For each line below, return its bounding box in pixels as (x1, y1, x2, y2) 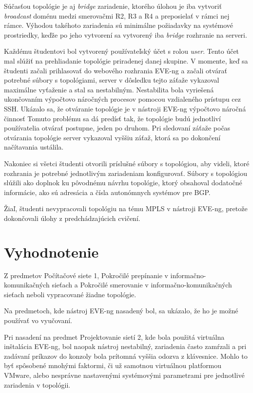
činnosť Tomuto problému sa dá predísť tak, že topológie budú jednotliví (4, 113, 221, 123)
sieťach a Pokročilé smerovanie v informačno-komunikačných (52, 280, 232, 290)
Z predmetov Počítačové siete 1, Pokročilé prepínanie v (4, 270, 168, 280)
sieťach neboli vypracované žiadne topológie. (4, 289, 136, 299)
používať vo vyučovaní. (4, 315, 73, 325)
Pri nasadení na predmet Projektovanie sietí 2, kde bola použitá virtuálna (4, 331, 225, 342)
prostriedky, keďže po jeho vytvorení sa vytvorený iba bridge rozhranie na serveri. (4, 29, 247, 40)
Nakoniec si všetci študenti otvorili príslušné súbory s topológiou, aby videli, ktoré (4, 158, 250, 168)
